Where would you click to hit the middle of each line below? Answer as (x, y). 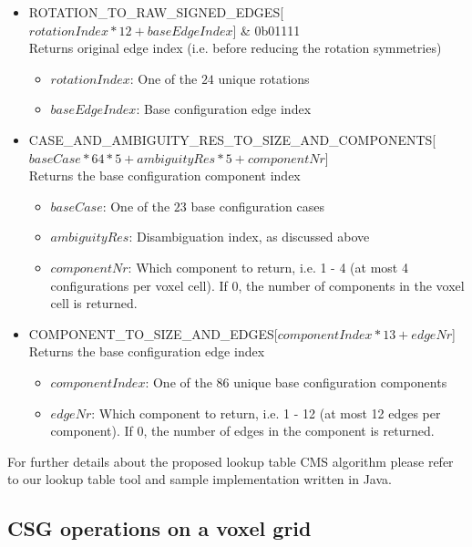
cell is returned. (94, 303)
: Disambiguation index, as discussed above (249, 237)
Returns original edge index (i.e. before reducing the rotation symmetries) (235, 48)
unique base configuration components (340, 382)
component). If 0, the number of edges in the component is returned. (242, 431)
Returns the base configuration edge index (147, 351)
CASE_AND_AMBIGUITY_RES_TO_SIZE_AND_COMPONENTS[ (232, 139)
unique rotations (264, 78)
